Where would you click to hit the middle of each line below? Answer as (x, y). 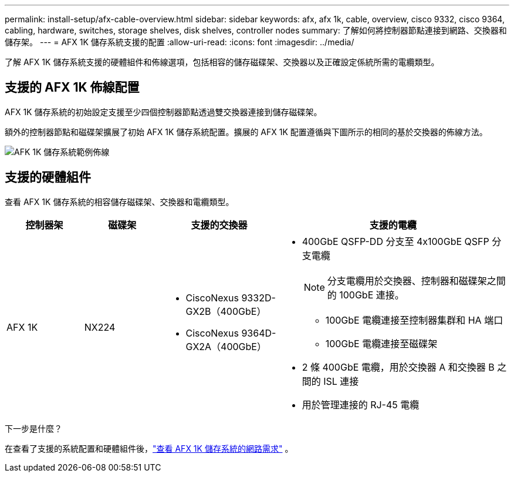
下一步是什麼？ (33, 428)
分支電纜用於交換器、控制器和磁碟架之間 (416, 281)
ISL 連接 (341, 381)
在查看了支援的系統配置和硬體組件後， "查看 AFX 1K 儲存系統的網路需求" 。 (149, 448)
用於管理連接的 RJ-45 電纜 (361, 404)
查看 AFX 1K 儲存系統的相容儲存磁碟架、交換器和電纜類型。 (119, 201)
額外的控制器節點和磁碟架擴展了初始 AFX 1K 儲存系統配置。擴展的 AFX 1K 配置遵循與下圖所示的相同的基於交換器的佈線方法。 (246, 132)
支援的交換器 (219, 225)
